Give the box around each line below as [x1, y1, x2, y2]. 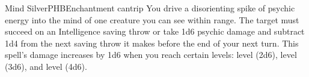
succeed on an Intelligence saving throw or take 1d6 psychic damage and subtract [5, 25, 305, 38]
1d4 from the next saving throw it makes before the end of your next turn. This [5, 36, 299, 49]
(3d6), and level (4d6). [5, 60, 87, 72]
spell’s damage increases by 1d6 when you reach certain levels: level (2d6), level [5, 48, 297, 61]
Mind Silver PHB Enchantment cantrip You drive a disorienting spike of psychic [5, 2, 295, 14]
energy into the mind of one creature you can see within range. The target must [5, 13, 299, 26]
